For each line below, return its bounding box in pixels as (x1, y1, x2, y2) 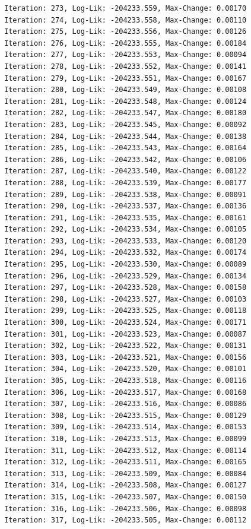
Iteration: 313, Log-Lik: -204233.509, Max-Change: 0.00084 (4, 469, 247, 478)
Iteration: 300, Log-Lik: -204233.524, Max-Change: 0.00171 (4, 318, 247, 327)
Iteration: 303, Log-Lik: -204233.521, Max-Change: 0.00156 (4, 353, 247, 362)
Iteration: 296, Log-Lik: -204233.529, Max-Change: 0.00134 (4, 271, 247, 280)
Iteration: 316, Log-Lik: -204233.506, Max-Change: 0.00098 (4, 504, 247, 513)
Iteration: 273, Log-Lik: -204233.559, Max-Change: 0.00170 (4, 4, 247, 12)
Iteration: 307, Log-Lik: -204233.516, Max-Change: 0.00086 (4, 400, 247, 408)
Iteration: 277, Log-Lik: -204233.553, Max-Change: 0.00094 (4, 50, 247, 59)
